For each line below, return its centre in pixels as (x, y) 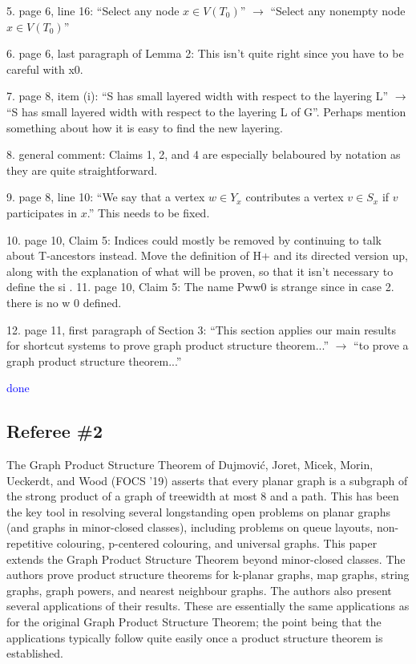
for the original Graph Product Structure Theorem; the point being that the (194, 622)
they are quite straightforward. (82, 170)
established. (35, 653)
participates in (42, 212)
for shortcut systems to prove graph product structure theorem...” (168, 345)
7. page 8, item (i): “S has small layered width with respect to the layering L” (198, 96)
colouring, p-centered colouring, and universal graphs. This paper (217, 543)
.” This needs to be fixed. (148, 212)
